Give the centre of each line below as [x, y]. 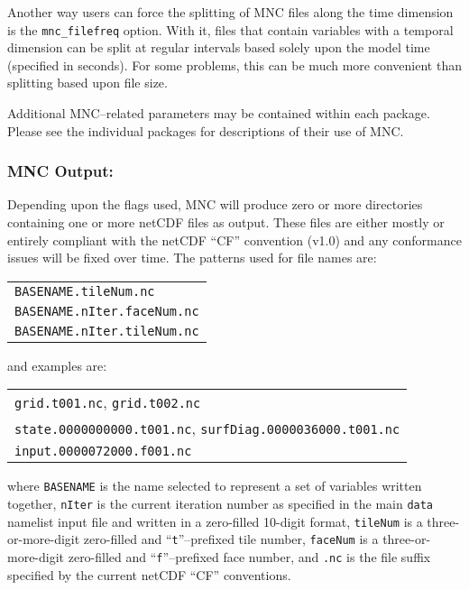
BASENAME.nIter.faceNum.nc [107, 311]
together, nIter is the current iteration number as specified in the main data [221, 504]
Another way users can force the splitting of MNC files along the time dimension [230, 12]
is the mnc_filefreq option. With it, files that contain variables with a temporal [230, 29]
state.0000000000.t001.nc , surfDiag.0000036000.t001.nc [207, 429]
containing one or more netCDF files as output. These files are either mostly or [226, 222]
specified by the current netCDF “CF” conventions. [149, 574]
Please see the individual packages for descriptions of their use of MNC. [206, 130]
